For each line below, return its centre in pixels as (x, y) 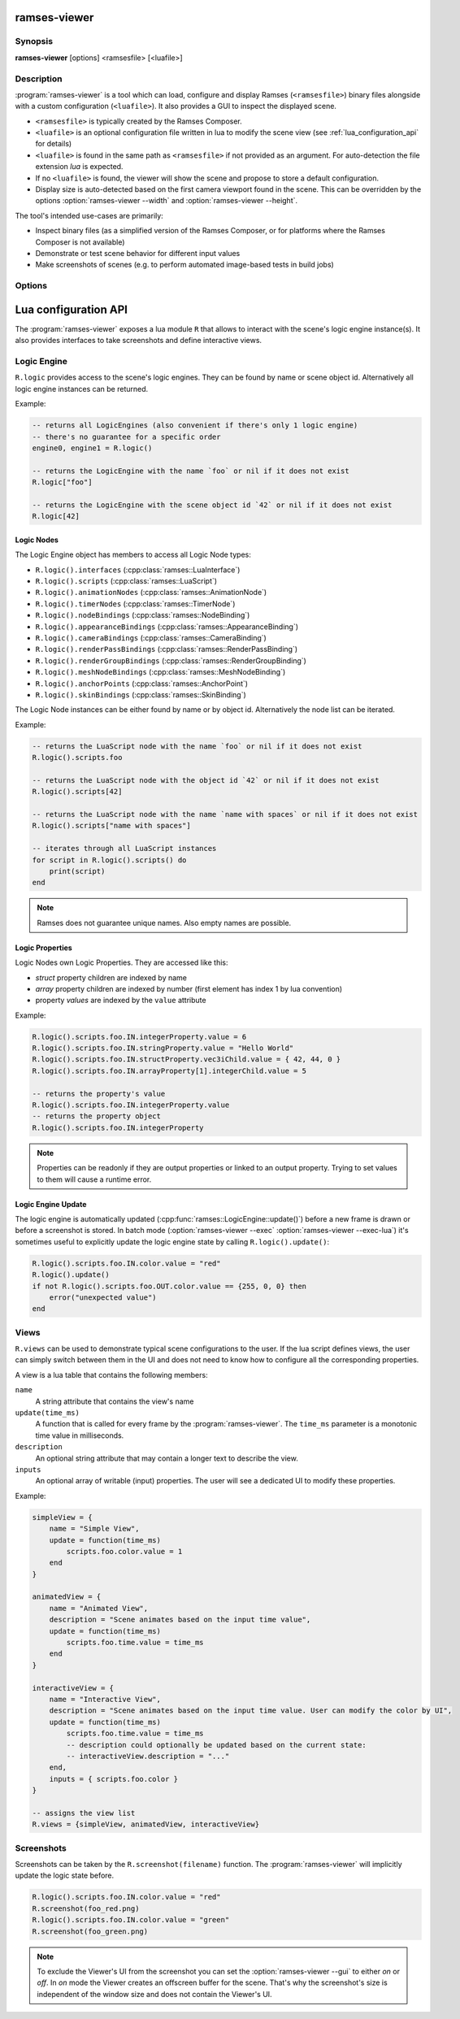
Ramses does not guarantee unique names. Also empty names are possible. (164, 923)
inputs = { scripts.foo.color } (114, 1779)
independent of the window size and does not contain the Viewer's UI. (154, 1994)
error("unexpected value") (103, 1297)
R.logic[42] (56, 517)
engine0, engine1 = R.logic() (92, 448)
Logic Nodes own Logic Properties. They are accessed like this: (122, 962)
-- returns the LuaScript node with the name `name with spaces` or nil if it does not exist (225, 814)
